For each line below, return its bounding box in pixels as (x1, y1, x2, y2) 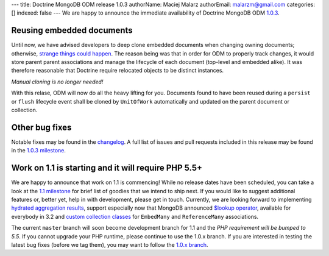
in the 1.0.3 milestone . (11, 147, 66, 154)
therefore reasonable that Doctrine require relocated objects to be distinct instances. (11, 67, 224, 74)
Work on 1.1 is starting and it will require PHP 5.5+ (11, 163, 203, 173)
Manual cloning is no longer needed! (11, 78, 104, 85)
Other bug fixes (11, 122, 72, 132)
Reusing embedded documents (11, 25, 133, 36)
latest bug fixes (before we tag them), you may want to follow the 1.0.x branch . (11, 241, 208, 248)
